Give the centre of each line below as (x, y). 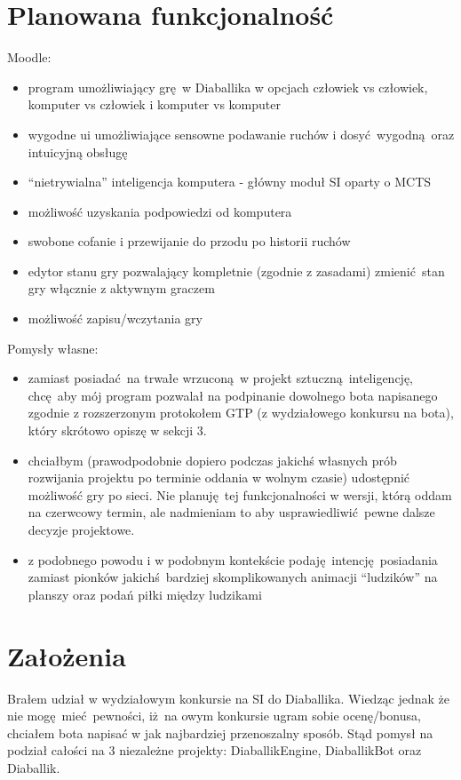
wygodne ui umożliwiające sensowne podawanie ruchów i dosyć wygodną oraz (241, 134)
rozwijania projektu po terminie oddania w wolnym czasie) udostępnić (219, 478)
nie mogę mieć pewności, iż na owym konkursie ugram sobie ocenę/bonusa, (214, 716)
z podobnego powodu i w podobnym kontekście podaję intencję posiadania (233, 559)
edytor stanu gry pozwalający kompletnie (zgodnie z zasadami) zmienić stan (236, 271)
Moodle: (29, 57)
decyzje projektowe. (81, 529)
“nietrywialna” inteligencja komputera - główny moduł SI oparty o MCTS (230, 182)
